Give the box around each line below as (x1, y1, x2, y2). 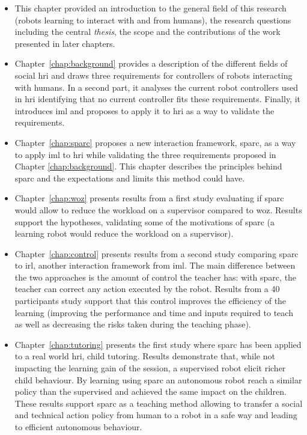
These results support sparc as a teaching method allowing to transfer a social (14, 397, 303, 409)
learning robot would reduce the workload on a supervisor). (14, 227, 234, 240)
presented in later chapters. (14, 37, 115, 49)
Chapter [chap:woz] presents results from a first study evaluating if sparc (14, 192, 284, 204)
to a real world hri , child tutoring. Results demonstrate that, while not (14, 350, 275, 362)
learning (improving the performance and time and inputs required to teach (14, 306, 293, 318)
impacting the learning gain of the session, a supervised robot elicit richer (14, 362, 286, 374)
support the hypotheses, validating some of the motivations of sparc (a (14, 215, 275, 228)
